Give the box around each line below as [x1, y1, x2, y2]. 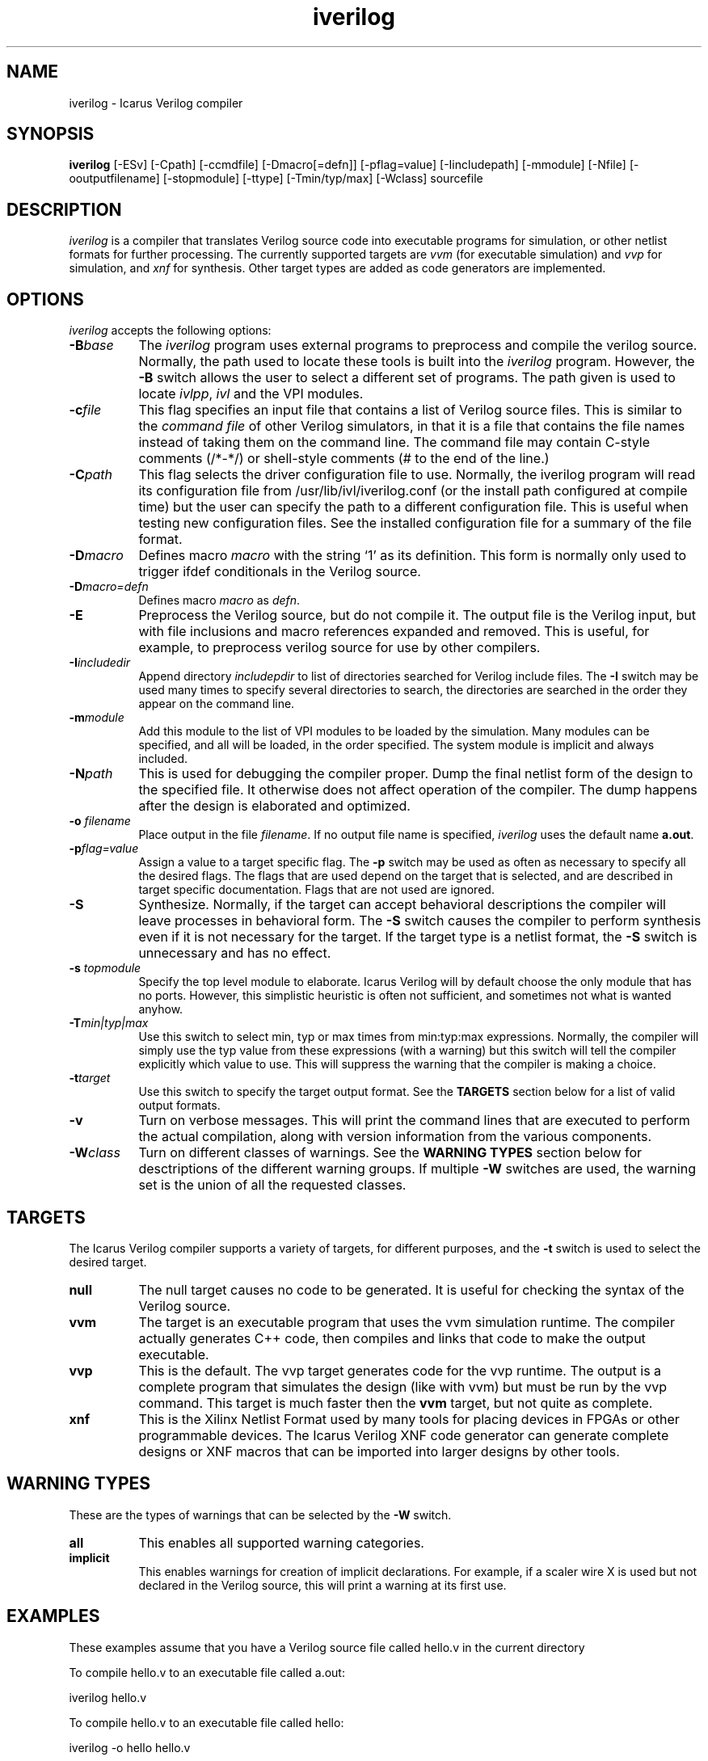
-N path [69, 765, 113, 782]
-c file [69, 402, 102, 419]
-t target [69, 1071, 111, 1085]
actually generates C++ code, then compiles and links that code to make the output [138, 1329, 646, 1346]
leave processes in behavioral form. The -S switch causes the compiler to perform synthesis [138, 912, 702, 929]
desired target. [69, 1254, 147, 1269]
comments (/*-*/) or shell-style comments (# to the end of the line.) [138, 450, 550, 467]
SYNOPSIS [6, 124, 95, 145]
